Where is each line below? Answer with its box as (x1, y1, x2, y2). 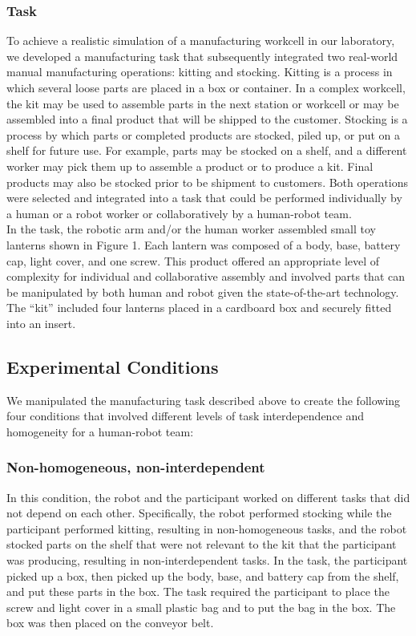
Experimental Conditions (6, 354, 219, 379)
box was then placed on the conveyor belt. (6, 614, 214, 631)
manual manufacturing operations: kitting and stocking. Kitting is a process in (6, 63, 393, 80)
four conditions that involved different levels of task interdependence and (6, 407, 365, 424)
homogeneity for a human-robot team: (6, 423, 194, 440)
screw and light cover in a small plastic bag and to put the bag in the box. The (6, 598, 396, 615)
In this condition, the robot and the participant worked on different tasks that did (6, 488, 410, 505)
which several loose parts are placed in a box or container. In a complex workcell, (6, 79, 406, 95)
